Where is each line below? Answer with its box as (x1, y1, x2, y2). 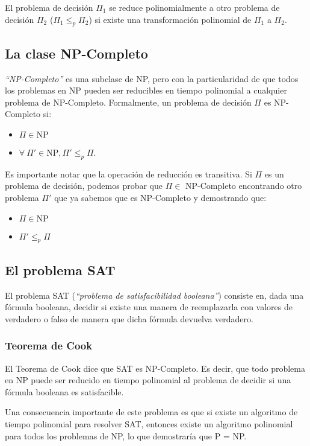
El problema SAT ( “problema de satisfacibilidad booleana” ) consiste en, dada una (5, 288, 304, 301)
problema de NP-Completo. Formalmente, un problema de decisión (5, 95, 252, 108)
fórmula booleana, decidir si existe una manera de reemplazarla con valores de (5, 301, 293, 313)
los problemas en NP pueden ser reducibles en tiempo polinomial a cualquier (5, 84, 287, 97)
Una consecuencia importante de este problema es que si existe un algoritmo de (5, 406, 298, 418)
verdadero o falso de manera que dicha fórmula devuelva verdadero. (5, 312, 253, 325)
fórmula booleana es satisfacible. (5, 385, 124, 398)
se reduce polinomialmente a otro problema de (109, 1, 280, 13)
